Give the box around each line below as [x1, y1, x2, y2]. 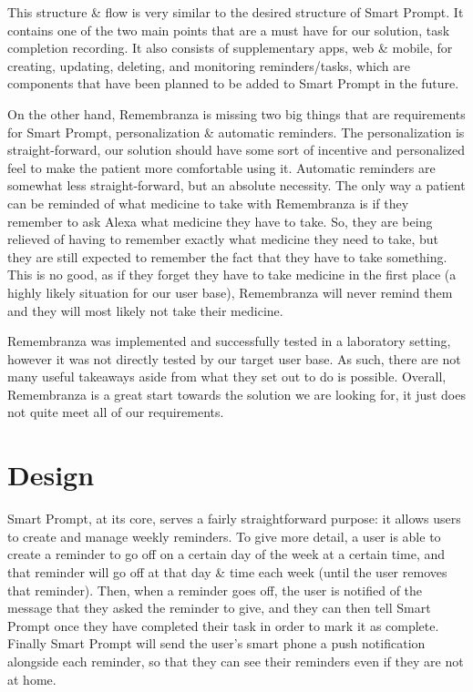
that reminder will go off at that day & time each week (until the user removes [7, 562, 447, 581]
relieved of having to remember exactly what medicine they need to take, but [7, 229, 438, 249]
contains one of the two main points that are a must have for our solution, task [7, 20, 450, 39]
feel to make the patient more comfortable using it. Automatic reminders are [7, 158, 436, 177]
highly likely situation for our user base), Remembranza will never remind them [7, 282, 453, 301]
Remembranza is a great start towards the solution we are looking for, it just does [7, 384, 466, 403]
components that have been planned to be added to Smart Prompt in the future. [7, 74, 459, 93]
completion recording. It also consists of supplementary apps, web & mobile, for [7, 38, 453, 57]
